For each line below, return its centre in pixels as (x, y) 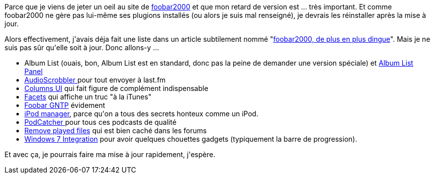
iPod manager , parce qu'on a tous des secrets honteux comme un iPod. (141, 114)
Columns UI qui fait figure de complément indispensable (116, 88)
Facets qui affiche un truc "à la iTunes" (88, 97)
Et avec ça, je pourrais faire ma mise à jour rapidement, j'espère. (110, 154)
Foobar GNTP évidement (65, 105)
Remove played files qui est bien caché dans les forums (116, 131)
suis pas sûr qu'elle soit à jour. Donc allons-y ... (82, 47)
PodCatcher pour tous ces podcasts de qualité (100, 122)
